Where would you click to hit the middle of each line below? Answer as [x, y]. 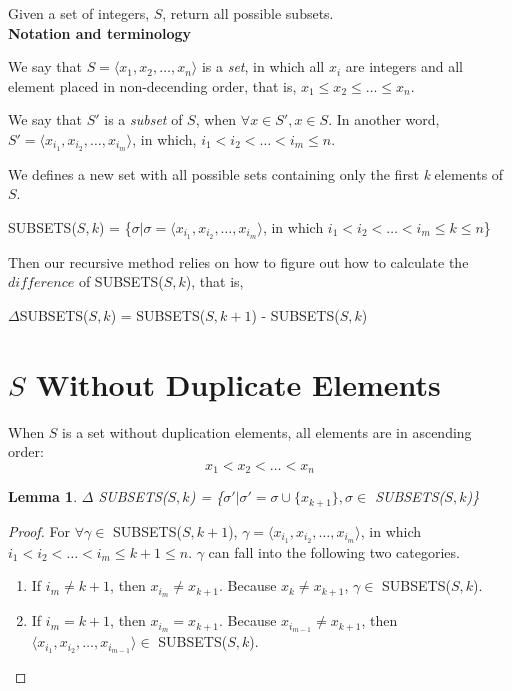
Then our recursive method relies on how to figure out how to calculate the [238, 261]
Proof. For [39, 530]
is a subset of [143, 119]
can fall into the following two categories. [334, 551]
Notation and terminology [100, 32]
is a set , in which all [263, 66]
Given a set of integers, [79, 13]
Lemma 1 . [43, 496]
